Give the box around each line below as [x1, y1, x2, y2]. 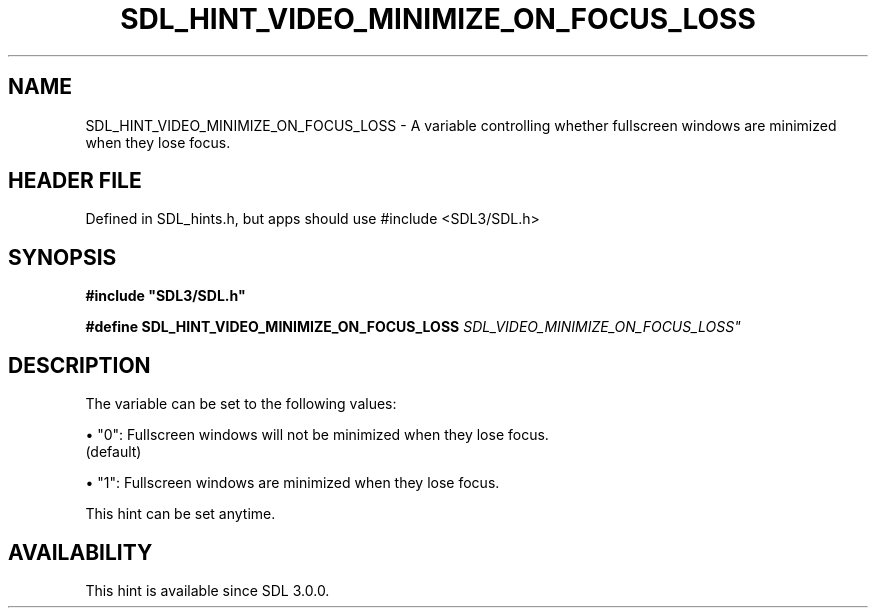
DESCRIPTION [8, 352, 151, 378]
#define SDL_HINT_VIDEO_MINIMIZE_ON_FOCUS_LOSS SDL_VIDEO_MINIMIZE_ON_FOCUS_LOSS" [85, 318, 741, 336]
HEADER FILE [8, 168, 142, 194]
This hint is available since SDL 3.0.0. [85, 581, 330, 599]
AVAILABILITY [8, 539, 153, 565]
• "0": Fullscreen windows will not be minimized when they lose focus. [85, 426, 549, 444]
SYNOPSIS [8, 244, 117, 270]
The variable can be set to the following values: [85, 395, 397, 413]
